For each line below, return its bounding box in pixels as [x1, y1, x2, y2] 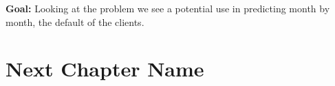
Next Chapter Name [6, 55, 204, 83]
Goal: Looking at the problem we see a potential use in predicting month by [6, 1, 330, 15]
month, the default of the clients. [6, 14, 144, 29]
